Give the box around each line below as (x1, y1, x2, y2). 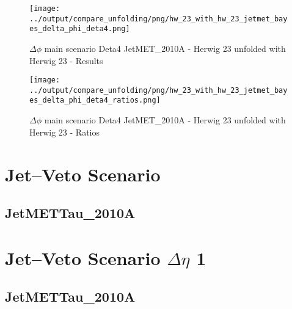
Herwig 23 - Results (29, 54, 103, 67)
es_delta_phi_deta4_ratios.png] (29, 96, 161, 105)
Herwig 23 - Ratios (29, 125, 100, 138)
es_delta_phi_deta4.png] (29, 24, 130, 34)
